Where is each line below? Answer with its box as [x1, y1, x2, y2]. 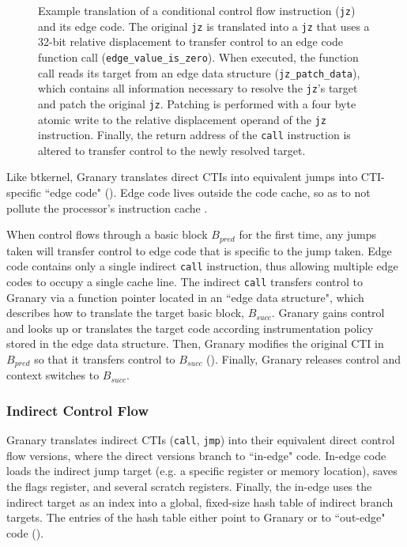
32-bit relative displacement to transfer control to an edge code [38, 33, 344, 50]
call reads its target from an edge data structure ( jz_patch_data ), [38, 64, 360, 81]
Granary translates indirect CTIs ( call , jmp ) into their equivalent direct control [6, 432, 395, 448]
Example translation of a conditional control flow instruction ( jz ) [38, 2, 356, 18]
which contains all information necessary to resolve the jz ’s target [38, 80, 358, 96]
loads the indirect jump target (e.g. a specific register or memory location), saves [6, 462, 398, 479]
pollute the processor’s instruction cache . [6, 199, 208, 216]
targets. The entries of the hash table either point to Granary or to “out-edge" [6, 509, 386, 526]
